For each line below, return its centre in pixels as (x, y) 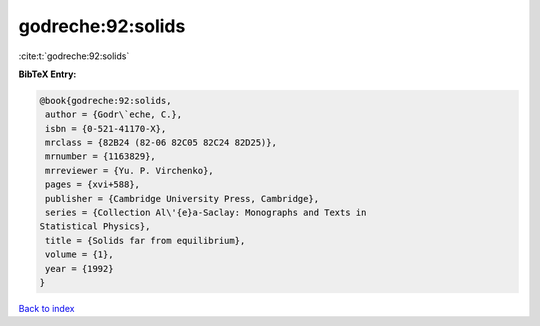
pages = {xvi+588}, (92, 184)
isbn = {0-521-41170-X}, (106, 128)
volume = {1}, (79, 254)
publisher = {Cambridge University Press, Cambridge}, (182, 198)
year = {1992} (79, 268)
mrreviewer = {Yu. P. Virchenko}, (129, 170)
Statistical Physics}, (95, 226)
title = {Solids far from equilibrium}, (145, 240)
